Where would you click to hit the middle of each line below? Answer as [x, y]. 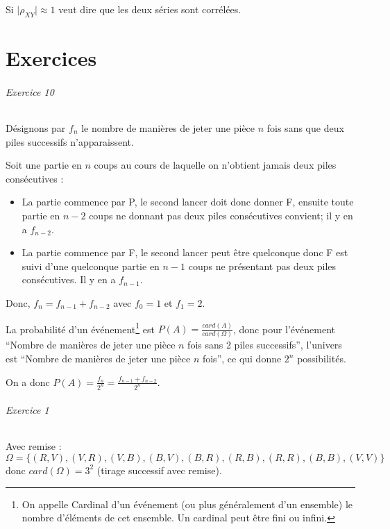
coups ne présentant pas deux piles [262, 266]
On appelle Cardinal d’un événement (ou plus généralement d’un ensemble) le [187, 504]
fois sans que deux [305, 127]
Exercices [51, 57]
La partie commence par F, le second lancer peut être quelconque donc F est [185, 252]
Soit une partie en [44, 165]
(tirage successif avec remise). [159, 470]
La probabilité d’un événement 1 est [80, 328]
